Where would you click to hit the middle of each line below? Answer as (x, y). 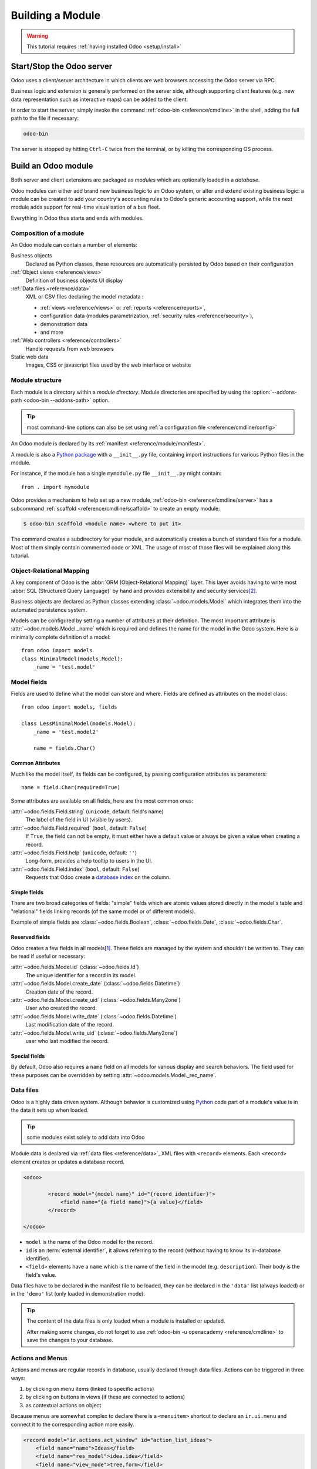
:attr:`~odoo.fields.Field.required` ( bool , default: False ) (79, 828)
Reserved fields (31, 937)
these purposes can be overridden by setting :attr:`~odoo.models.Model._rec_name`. (114, 1075)
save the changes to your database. (70, 1340)
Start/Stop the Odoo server (62, 66)
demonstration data (64, 324)
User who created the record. (61, 1008)
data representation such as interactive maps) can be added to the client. (100, 99)
